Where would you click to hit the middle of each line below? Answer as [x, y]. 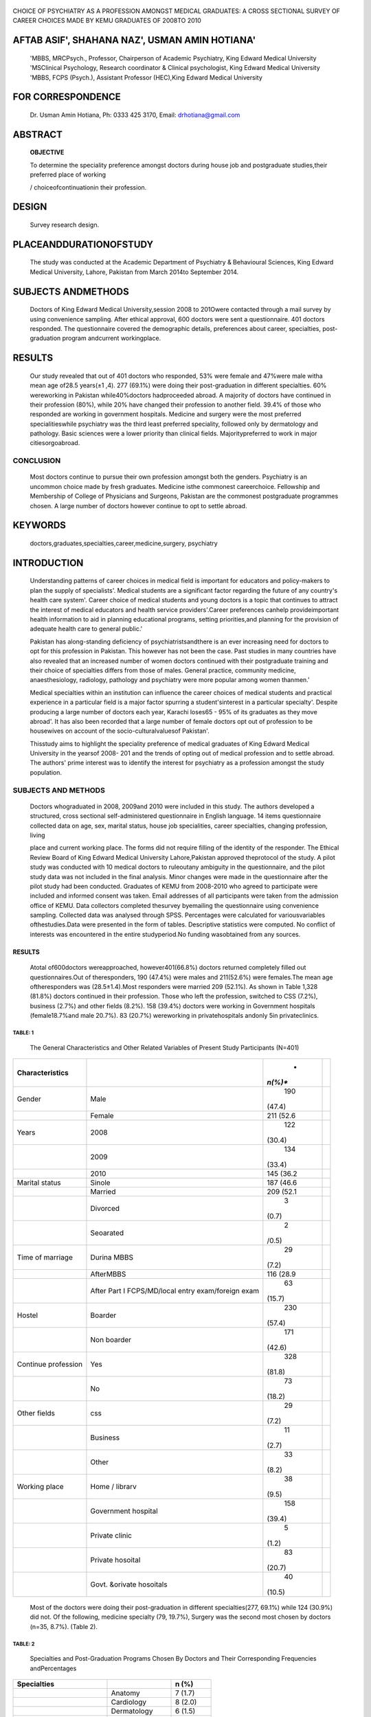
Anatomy [125, 1693]
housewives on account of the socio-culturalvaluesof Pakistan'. [120, 731]
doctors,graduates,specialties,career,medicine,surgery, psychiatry [124, 543]
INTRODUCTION [48, 563]
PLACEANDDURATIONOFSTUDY [83, 244]
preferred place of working [68, 174]
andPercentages [53, 1668]
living [37, 835]
